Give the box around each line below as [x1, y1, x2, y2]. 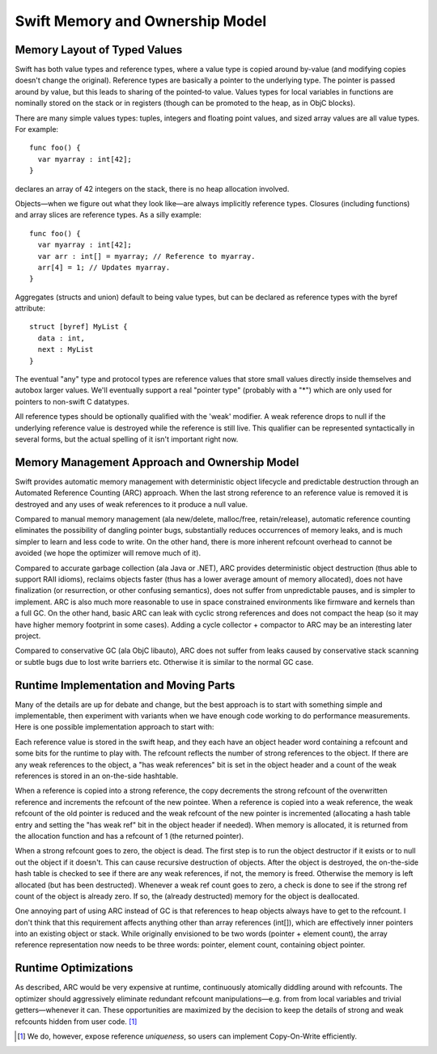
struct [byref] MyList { [29, 322, 128, 332]
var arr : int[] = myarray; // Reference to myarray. [37, 252, 256, 260]
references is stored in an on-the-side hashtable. [15, 771, 178, 781]
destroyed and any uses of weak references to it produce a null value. [15, 499, 248, 509]
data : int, [37, 333, 85, 343]
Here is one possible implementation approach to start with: [15, 722, 214, 732]
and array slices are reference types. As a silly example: [15, 210, 202, 220]
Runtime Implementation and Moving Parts [15, 678, 235, 692]
